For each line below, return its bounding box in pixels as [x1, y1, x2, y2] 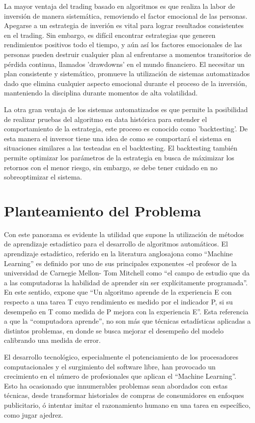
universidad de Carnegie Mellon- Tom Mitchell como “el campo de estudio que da [4, 268, 250, 278]
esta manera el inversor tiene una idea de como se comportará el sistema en [4, 133, 231, 143]
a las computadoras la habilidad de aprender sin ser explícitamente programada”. [4, 277, 248, 287]
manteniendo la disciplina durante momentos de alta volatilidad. [4, 88, 198, 98]
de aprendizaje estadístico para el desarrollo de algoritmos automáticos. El [4, 239, 228, 249]
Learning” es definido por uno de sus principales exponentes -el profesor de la [4, 258, 237, 268]
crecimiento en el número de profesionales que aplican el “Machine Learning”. [4, 371, 236, 381]
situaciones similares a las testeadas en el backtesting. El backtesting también [4, 143, 237, 153]
